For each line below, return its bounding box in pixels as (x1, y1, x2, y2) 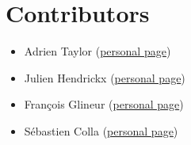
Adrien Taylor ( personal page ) (24, 43, 171, 59)
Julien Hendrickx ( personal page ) (24, 69, 185, 86)
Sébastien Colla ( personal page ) (24, 122, 178, 139)
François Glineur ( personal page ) (24, 96, 184, 113)
